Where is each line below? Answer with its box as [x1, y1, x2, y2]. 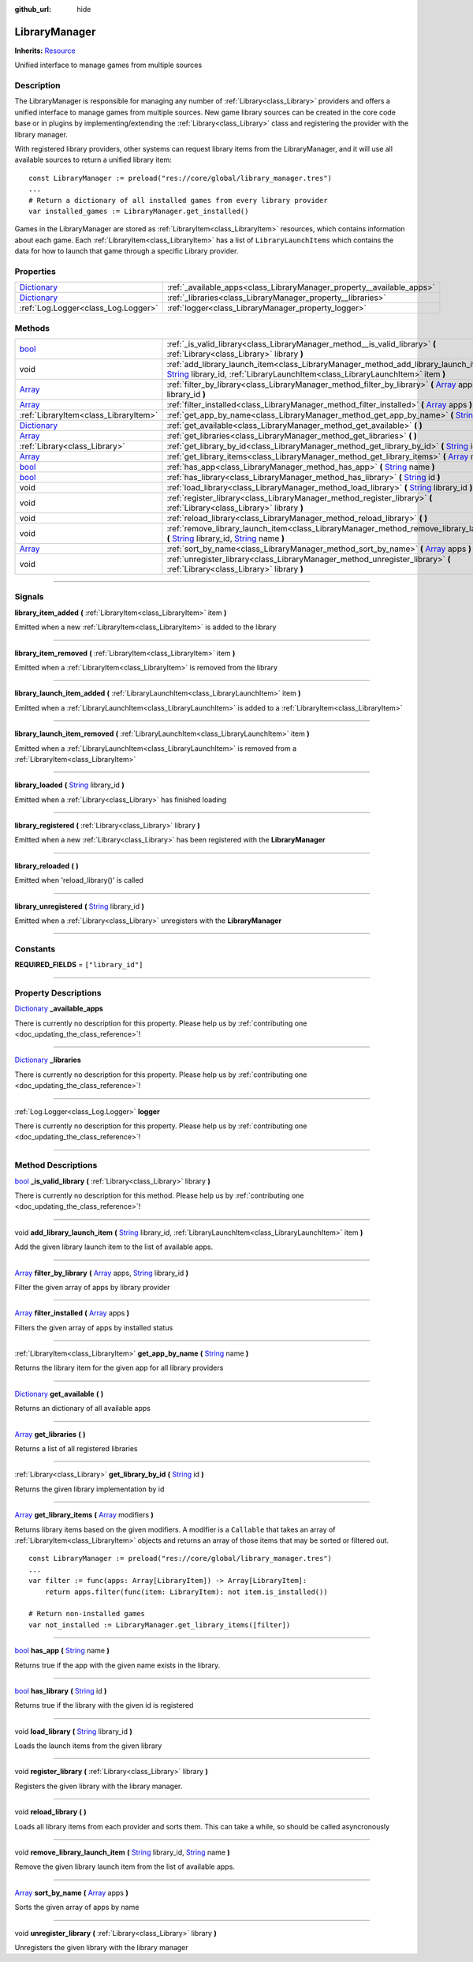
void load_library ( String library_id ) [14, 1726, 133, 1736]
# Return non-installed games [28, 1609, 146, 1619]
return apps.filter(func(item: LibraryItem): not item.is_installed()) [44, 1587, 328, 1596]
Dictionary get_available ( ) [14, 1389, 104, 1398]
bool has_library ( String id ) [14, 1686, 107, 1695]
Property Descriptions [14, 987, 102, 998]
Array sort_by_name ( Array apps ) [14, 1888, 129, 1897]
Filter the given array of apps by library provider [14, 1282, 170, 1292]
